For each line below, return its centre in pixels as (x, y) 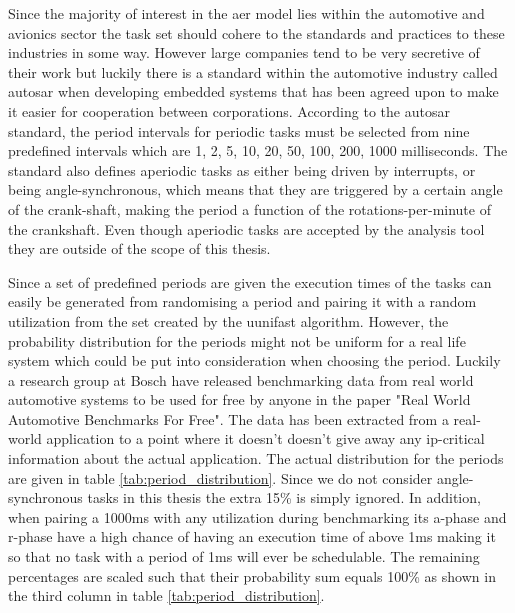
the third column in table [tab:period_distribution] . (166, 595)
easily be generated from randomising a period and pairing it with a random (242, 301)
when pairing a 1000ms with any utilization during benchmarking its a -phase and (257, 516)
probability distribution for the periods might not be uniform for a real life (237, 340)
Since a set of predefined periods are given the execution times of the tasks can (250, 281)
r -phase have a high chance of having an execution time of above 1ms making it (252, 536)
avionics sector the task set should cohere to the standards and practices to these (256, 32)
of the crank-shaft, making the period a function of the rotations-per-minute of (249, 208)
